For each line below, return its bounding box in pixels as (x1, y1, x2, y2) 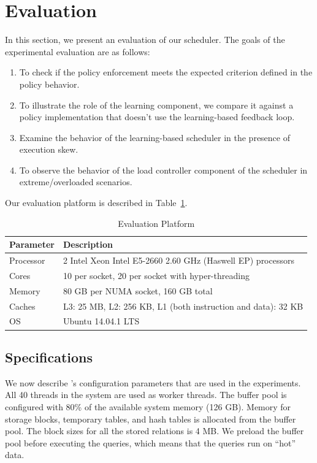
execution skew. (19, 143, 78, 156)
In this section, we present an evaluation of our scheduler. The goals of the (5, 33, 285, 46)
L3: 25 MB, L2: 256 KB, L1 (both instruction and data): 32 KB (63, 299, 304, 312)
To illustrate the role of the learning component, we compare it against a (19, 98, 294, 111)
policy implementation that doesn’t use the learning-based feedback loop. (19, 110, 295, 123)
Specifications (5, 347, 93, 366)
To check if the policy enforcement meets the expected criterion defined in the (19, 66, 313, 78)
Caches (9, 299, 36, 312)
